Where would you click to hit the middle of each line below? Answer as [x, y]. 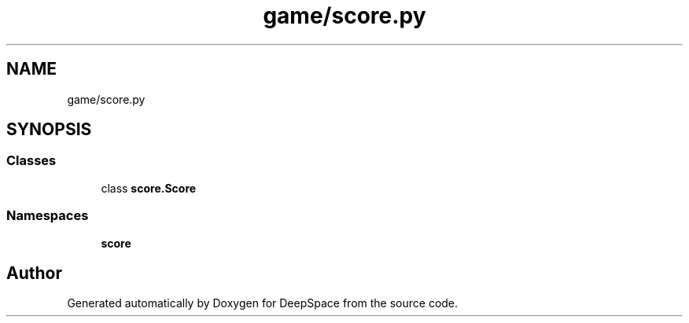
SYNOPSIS [49, 130]
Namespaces [48, 216]
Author [34, 273]
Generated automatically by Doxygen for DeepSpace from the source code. [263, 303]
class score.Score [149, 188]
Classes [31, 161]
